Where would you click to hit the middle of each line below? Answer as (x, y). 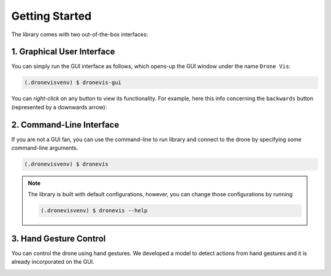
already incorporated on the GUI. (53, 262)
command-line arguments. (45, 148)
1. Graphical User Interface (63, 52)
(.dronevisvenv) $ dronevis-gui (73, 82)
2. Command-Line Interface (65, 125)
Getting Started (51, 16)
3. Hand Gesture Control (59, 238)
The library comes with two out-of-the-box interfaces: (80, 34)
